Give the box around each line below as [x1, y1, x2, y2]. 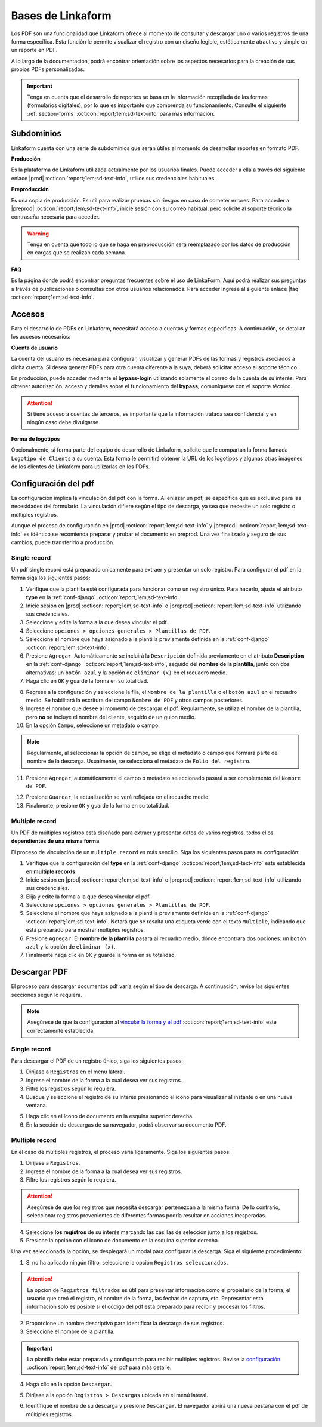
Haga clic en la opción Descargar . [26, 1380, 112, 1388]
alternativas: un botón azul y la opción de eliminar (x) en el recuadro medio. [26, 669, 228, 676]
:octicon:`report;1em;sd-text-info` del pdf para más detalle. [27, 1364, 172, 1371]
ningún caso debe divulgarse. [27, 419, 100, 426]
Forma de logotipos [11, 435, 60, 442]
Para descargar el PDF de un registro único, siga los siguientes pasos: [11, 1057, 183, 1064]
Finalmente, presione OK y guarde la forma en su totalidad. [26, 802, 169, 809]
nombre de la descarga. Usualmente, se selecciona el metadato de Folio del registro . [27, 757, 251, 765]
